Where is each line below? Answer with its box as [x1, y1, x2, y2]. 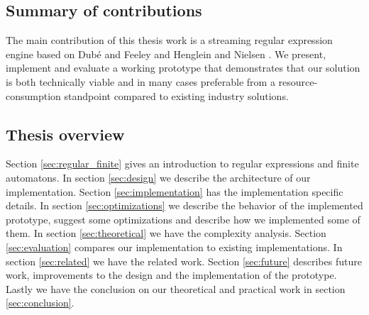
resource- [278, 74, 318, 89]
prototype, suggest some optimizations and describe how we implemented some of [6, 211, 360, 226]
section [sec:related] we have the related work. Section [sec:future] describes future [6, 253, 362, 268]
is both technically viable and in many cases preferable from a [6, 74, 275, 89]
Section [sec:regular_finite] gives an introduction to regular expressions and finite [6, 156, 359, 171]
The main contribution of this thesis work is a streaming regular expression [6, 33, 333, 48]
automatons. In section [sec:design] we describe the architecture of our [6, 170, 311, 184]
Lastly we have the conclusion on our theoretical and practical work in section [6, 281, 346, 296]
